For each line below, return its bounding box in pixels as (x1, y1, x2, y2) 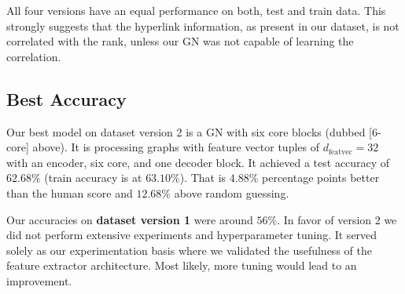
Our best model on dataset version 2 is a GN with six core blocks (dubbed (6, 123, 366, 140)
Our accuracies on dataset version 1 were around (6, 211, 253, 227)
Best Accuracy (6, 86, 127, 111)
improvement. (6, 272, 72, 289)
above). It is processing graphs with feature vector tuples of (32, 139, 320, 155)
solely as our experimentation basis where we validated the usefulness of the (6, 241, 372, 258)
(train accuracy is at (44, 169, 142, 186)
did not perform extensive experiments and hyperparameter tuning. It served (6, 227, 377, 243)
